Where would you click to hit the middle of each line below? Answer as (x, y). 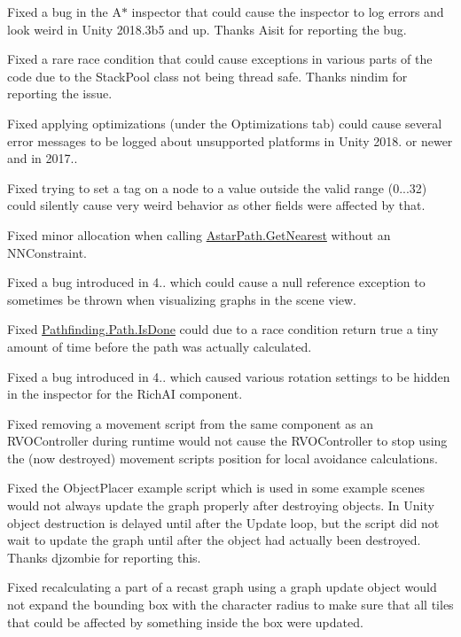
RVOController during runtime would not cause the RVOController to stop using (227, 441)
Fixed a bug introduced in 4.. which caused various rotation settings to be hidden (229, 376)
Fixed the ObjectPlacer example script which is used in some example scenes (216, 488)
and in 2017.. (43, 158)
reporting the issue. (60, 93)
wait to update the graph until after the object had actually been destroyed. (214, 540)
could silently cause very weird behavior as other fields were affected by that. (216, 205)
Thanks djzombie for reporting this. (104, 557)
